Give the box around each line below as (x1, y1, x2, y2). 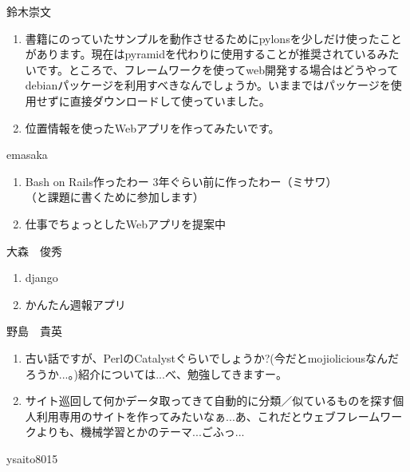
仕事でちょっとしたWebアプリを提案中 (25, 215, 227, 232)
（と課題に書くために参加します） (25, 188, 204, 205)
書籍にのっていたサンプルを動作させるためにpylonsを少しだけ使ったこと (25, 30, 402, 46)
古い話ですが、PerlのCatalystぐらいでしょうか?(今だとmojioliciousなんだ (25, 349, 400, 366)
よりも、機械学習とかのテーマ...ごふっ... (36, 423, 245, 440)
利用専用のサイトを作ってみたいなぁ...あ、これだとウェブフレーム (36, 407, 380, 424)
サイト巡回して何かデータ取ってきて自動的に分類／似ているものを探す (25, 392, 393, 409)
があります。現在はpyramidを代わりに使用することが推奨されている (25, 46, 377, 62)
